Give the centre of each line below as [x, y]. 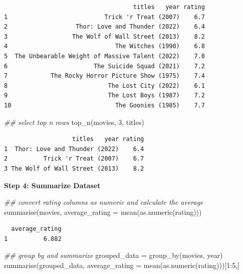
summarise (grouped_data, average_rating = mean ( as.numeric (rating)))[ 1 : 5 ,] [122, 265]
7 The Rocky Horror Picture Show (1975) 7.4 [104, 76]
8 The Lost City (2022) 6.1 [104, 86]
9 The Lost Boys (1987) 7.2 [104, 96]
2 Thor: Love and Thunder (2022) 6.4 [104, 27]
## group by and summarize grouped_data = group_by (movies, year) [113, 255]
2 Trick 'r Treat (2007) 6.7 [74, 159]
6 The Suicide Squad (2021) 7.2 [104, 66]
